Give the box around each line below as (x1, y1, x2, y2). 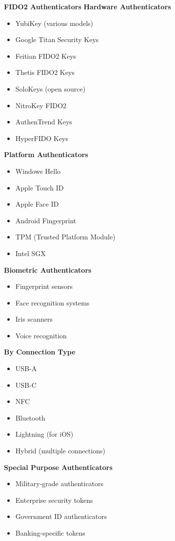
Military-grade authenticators (15, 478, 104, 489)
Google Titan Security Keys (15, 34, 99, 45)
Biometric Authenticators (4, 264, 92, 275)
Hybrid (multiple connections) (15, 446, 105, 456)
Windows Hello (15, 165, 61, 176)
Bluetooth (15, 412, 45, 423)
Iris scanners (15, 314, 53, 324)
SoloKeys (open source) (15, 83, 86, 94)
